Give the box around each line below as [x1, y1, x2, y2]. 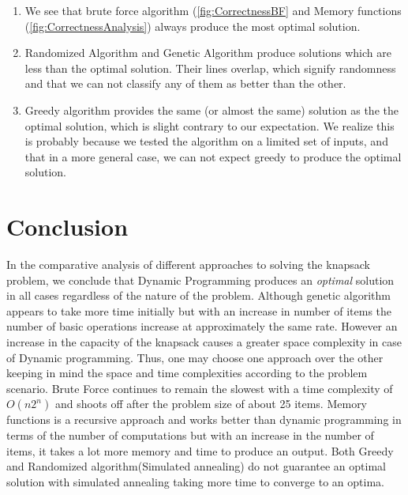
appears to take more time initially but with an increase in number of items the [6, 302, 392, 319]
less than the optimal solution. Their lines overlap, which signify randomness [24, 59, 396, 76]
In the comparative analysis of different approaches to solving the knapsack [6, 256, 370, 273]
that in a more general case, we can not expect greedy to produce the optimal [24, 148, 402, 164]
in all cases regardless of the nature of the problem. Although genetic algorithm [6, 287, 391, 304]
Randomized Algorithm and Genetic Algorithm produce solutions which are [24, 44, 391, 61]
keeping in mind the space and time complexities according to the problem [6, 365, 368, 381]
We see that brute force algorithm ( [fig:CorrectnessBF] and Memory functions [24, 2, 402, 18]
